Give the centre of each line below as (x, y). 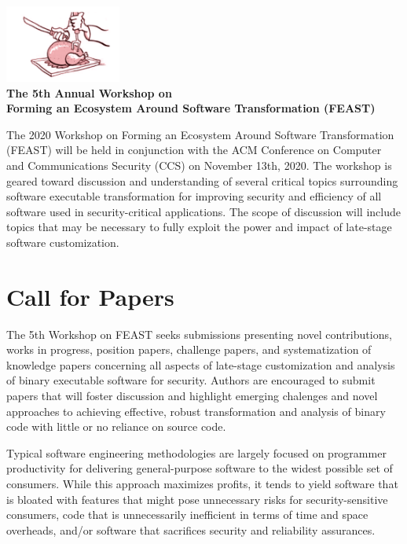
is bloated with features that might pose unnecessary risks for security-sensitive (197, 499)
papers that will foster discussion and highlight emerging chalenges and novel (192, 396)
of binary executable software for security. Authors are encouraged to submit (191, 380)
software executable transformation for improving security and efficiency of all (194, 196)
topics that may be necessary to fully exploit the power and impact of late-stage (199, 227)
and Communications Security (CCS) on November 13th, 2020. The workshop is (199, 165)
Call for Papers (90, 296)
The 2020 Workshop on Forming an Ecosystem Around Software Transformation (200, 134)
